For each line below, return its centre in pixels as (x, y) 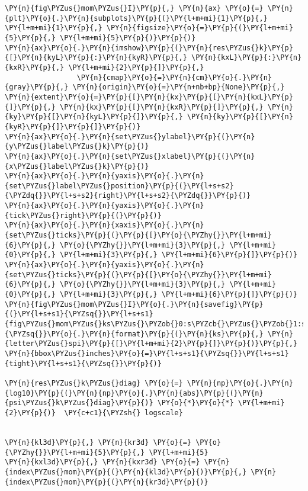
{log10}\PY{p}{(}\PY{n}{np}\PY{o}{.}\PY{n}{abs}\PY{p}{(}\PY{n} (134, 393)
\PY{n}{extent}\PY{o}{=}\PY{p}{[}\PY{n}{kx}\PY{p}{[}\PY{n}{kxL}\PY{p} (149, 97)
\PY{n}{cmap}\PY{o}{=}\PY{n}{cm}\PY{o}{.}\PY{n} (174, 77)
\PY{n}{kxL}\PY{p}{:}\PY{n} (246, 58)
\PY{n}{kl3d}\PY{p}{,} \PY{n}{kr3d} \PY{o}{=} (98, 442)
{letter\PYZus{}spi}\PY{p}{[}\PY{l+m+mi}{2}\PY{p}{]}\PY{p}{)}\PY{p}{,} (151, 344)
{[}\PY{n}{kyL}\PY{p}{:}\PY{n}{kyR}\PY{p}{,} (96, 58)
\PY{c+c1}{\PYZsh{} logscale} (123, 413)
